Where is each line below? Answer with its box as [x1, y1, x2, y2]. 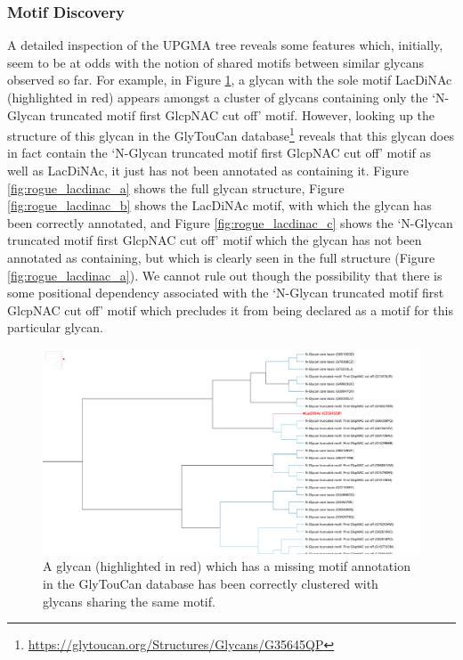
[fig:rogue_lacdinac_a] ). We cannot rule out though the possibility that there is [7, 265, 443, 284]
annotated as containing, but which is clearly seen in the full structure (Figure [7, 249, 435, 266]
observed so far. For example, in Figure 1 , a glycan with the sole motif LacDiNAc [7, 70, 452, 89]
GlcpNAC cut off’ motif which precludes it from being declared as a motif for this [7, 300, 453, 319]
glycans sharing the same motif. [43, 591, 215, 610]
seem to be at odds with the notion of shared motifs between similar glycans [7, 53, 424, 71]
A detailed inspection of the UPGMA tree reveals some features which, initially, [7, 36, 443, 54]
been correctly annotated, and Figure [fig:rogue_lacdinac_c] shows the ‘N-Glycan [7, 213, 453, 232]
